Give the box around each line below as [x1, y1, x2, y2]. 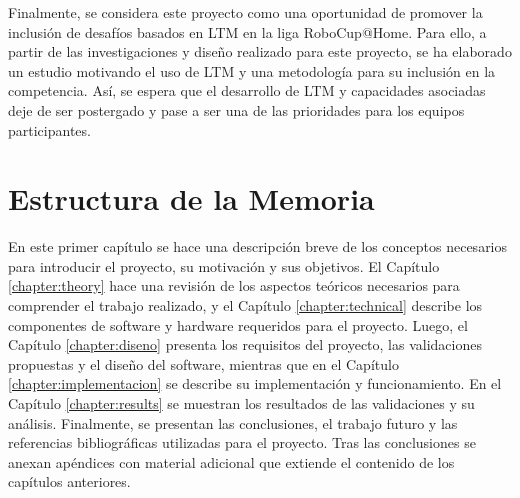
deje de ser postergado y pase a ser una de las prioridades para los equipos [8, 99, 465, 120]
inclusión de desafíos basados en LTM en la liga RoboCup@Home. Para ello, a [8, 21, 487, 42]
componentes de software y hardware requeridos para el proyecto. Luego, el [8, 314, 468, 335]
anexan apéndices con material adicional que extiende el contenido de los [8, 451, 455, 472]
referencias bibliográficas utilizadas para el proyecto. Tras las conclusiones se [8, 432, 476, 453]
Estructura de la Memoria [8, 178, 375, 219]
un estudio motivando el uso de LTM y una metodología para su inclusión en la [8, 60, 496, 81]
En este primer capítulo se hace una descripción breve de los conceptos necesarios [8, 236, 508, 257]
